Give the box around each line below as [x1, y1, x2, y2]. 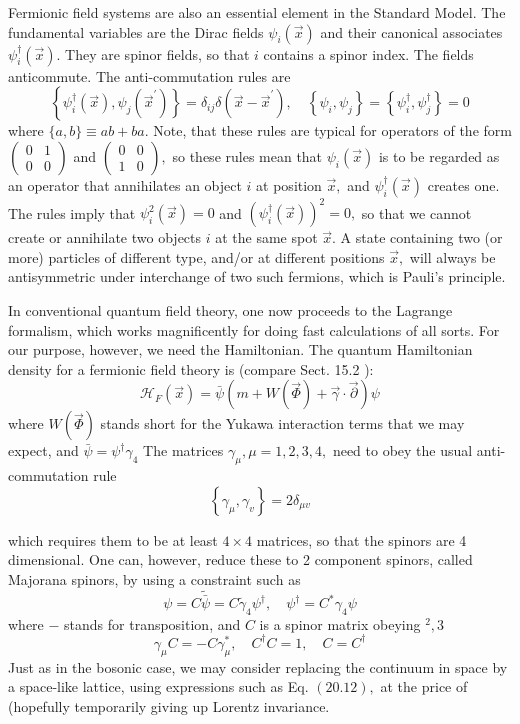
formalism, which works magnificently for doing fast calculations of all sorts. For [8, 319, 500, 340]
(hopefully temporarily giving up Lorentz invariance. [8, 695, 330, 716]
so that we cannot [361, 202, 472, 223]
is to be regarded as [378, 145, 500, 166]
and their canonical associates [320, 21, 503, 42]
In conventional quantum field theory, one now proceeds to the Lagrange [8, 300, 453, 321]
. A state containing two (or [332, 227, 503, 248]
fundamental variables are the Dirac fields [8, 21, 264, 42]
